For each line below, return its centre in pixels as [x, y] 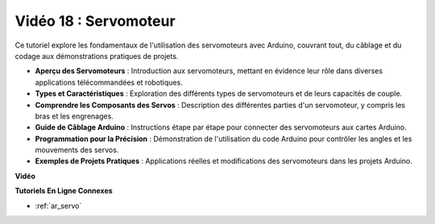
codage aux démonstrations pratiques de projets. [97, 56]
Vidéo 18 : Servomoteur [95, 21]
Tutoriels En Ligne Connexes [64, 191]
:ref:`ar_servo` [58, 205]
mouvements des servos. [77, 150]
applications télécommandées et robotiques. [109, 82]
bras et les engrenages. [75, 116]
